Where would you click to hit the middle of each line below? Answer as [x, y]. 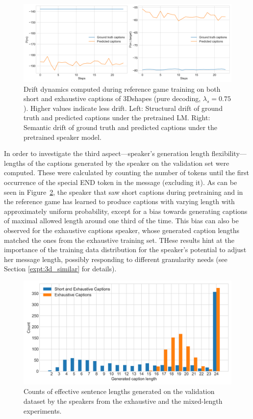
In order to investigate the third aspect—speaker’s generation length [107, 153]
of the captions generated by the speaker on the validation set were [128, 163]
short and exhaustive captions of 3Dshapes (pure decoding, [112, 98]
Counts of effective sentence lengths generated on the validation [119, 391]
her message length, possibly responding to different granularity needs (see [116, 259]
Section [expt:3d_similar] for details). [60, 269]
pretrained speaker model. [63, 137]
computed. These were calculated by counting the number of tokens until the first [127, 172]
